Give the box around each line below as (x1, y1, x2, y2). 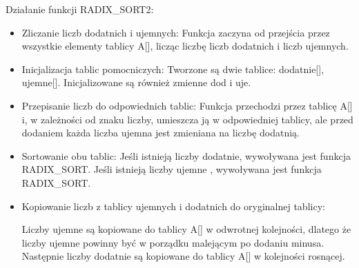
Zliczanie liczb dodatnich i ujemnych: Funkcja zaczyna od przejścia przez (21, 25, 330, 39)
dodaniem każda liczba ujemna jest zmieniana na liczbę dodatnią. (21, 125, 300, 140)
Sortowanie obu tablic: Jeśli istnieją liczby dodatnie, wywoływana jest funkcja (21, 148, 351, 163)
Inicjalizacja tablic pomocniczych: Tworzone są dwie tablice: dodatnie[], (21, 61, 324, 76)
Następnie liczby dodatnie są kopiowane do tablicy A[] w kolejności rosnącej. (21, 249, 345, 263)
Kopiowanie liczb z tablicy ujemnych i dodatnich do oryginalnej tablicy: (21, 198, 325, 213)
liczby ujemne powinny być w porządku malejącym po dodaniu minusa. (21, 235, 324, 249)
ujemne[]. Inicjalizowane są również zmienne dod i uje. (21, 75, 251, 90)
